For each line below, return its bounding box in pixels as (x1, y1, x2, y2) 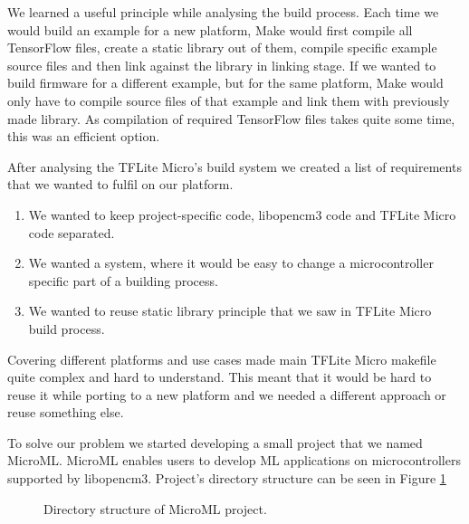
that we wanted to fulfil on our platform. (7, 175, 234, 194)
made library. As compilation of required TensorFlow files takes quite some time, (7, 109, 455, 128)
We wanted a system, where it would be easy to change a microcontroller (28, 253, 434, 272)
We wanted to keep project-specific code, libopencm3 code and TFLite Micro (28, 205, 456, 224)
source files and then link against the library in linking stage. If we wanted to (7, 55, 436, 74)
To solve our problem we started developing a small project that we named (7, 433, 423, 452)
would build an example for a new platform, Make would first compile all (7, 20, 413, 39)
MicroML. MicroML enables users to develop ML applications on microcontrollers (7, 451, 461, 470)
